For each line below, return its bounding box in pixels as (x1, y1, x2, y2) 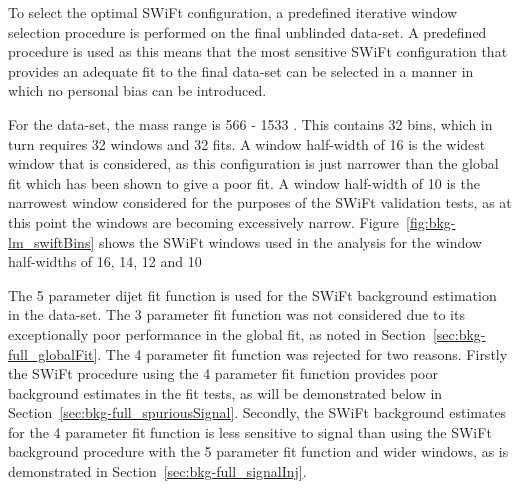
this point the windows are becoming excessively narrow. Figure (8, 211, 400, 232)
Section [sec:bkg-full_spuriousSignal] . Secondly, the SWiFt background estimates (8, 402, 507, 423)
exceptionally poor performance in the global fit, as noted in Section (8, 323, 426, 344)
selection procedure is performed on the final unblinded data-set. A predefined (8, 21, 487, 42)
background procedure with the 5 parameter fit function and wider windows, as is (8, 441, 509, 462)
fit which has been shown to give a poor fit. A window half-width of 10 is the (8, 172, 480, 193)
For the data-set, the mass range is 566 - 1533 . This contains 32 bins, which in (8, 113, 493, 134)
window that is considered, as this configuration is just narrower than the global (8, 153, 499, 174)
